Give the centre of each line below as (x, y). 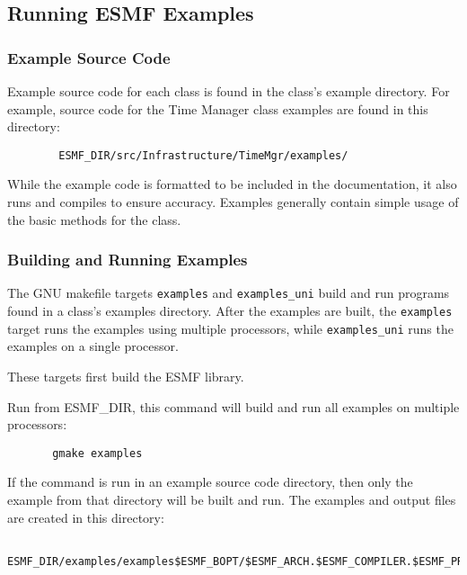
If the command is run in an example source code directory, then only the (210, 482)
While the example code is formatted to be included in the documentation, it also (232, 184)
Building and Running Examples (128, 260)
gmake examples (97, 453)
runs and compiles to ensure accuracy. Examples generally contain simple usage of (233, 202)
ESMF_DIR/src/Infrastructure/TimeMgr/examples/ (203, 155)
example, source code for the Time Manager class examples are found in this (218, 108)
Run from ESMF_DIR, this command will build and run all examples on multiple (233, 406)
